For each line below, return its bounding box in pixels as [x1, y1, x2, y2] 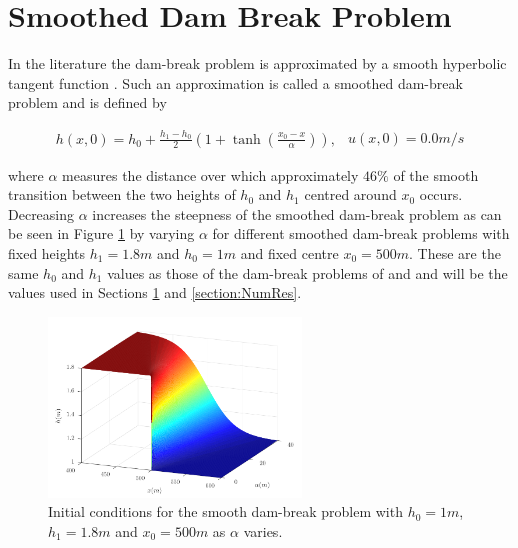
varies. [243, 520, 283, 541]
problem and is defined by [8, 92, 167, 113]
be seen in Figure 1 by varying [8, 223, 195, 244]
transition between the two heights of [8, 184, 236, 205]
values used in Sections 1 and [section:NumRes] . [8, 282, 302, 303]
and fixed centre [240, 243, 339, 264]
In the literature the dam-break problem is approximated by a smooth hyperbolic [8, 53, 507, 74]
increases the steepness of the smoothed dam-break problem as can [92, 203, 502, 224]
